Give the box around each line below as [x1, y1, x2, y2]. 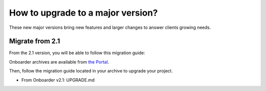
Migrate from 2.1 [9, 37, 60, 45]
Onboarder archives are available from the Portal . [9, 59, 109, 65]
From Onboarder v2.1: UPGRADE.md [21, 77, 95, 83]
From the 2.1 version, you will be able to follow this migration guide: [9, 50, 145, 56]
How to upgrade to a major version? [9, 7, 158, 18]
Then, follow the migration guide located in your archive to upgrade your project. [9, 68, 173, 74]
